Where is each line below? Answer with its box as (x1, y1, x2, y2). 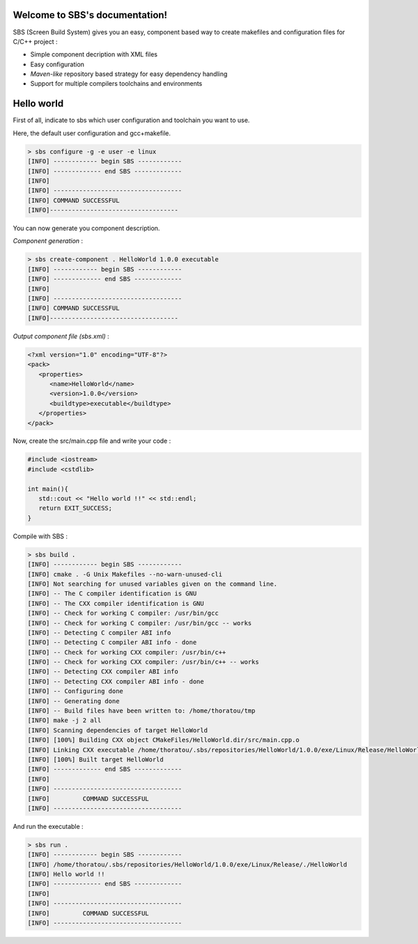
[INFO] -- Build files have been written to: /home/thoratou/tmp (27, 707, 256, 715)
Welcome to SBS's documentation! (13, 9, 167, 21)
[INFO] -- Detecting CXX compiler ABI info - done (27, 677, 205, 685)
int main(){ (27, 485, 69, 493)
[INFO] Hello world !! (27, 870, 105, 878)
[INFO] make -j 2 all (27, 717, 102, 724)
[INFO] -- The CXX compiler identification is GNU (27, 600, 205, 607)
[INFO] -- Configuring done (27, 687, 123, 695)
